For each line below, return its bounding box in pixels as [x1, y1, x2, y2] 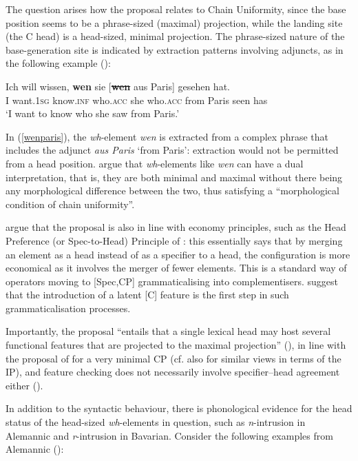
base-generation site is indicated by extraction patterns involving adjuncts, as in [6, 42, 344, 57]
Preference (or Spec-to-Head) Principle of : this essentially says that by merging [6, 233, 343, 247]
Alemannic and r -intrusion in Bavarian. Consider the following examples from [6, 428, 333, 442]
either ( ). [6, 378, 43, 392]
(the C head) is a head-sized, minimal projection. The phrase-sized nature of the [6, 29, 345, 43]
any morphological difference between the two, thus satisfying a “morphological [6, 183, 339, 198]
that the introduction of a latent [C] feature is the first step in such [6, 287, 289, 302]
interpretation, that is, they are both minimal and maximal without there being [6, 170, 343, 184]
